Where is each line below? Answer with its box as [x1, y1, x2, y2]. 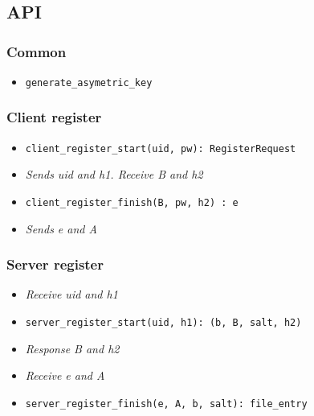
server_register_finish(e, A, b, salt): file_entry [25, 397, 308, 410]
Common [6, 41, 67, 61]
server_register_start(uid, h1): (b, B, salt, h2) [25, 316, 302, 328]
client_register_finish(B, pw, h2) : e [25, 196, 239, 208]
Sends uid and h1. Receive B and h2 [25, 166, 203, 183]
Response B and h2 [25, 340, 120, 356]
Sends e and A [25, 220, 97, 237]
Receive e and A [25, 367, 105, 384]
